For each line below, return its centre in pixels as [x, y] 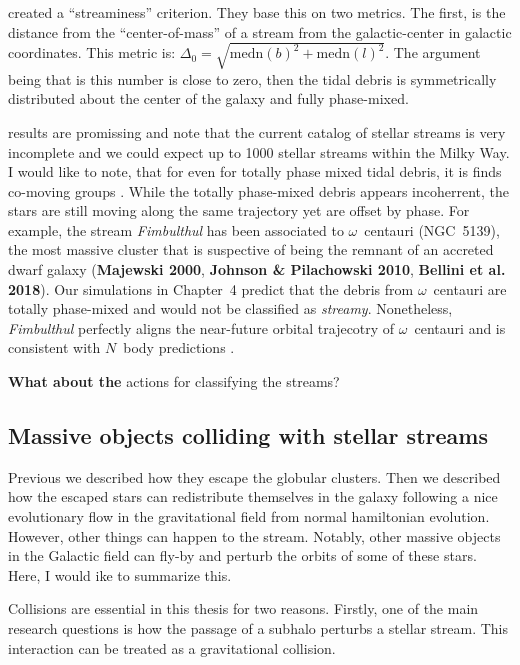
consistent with [54, 347]
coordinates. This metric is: [92, 52]
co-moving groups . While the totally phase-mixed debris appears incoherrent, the [259, 190]
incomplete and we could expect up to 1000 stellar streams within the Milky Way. [259, 151]
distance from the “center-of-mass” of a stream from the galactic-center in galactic [260, 31]
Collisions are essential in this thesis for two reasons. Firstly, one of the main [243, 608]
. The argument [433, 52]
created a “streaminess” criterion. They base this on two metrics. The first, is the [257, 12]
